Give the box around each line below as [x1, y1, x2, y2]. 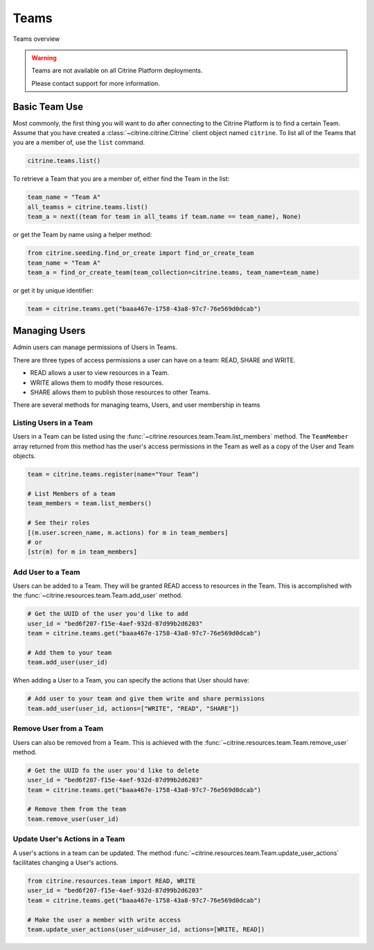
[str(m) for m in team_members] [27, 548, 138, 556]
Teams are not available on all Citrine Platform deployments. [31, 67, 203, 75]
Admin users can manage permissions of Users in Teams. [12, 343, 178, 351]
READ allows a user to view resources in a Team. [30, 369, 170, 377]
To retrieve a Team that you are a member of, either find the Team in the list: [12, 175, 230, 183]
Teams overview [12, 35, 60, 43]
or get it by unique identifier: [12, 286, 94, 294]
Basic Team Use [12, 100, 83, 112]
